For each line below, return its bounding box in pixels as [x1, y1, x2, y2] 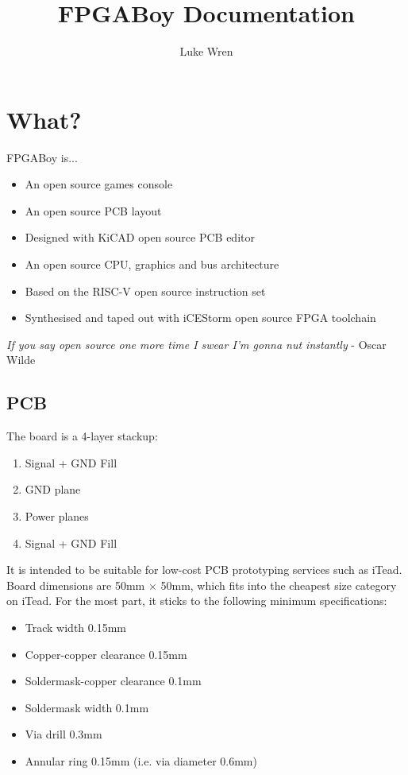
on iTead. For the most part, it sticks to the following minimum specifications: [6, 592, 387, 609]
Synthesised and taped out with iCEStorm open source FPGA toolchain [25, 309, 376, 326]
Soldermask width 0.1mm [25, 699, 149, 715]
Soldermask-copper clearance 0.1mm [25, 672, 202, 689]
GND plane [25, 481, 81, 498]
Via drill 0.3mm [25, 726, 102, 742]
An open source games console [25, 176, 173, 192]
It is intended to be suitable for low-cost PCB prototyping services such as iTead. [6, 561, 402, 578]
